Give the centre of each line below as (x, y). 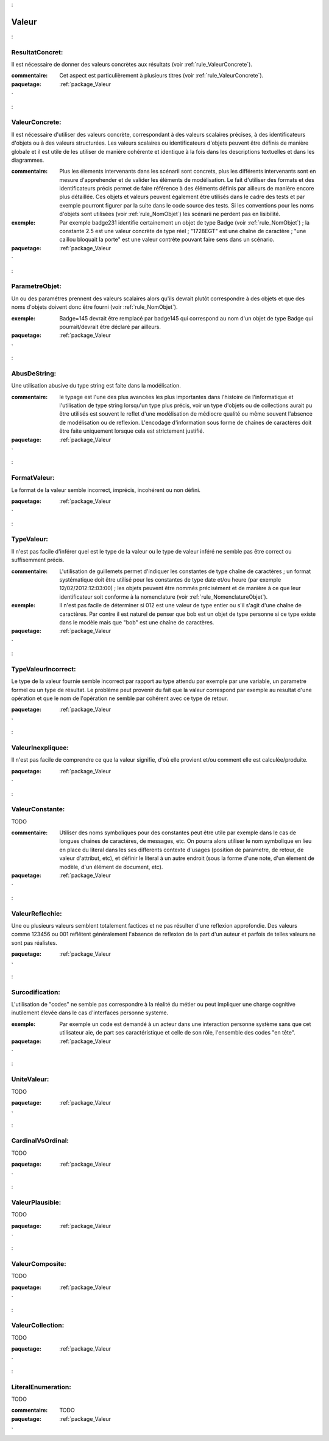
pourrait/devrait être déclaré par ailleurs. (110, 327)
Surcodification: (36, 992)
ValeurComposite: (39, 1264)
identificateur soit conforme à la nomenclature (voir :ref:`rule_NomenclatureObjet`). (164, 597)
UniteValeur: (30, 1079)
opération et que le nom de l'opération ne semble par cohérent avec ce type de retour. (120, 698)
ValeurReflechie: (37, 914)
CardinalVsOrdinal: (40, 1141)
